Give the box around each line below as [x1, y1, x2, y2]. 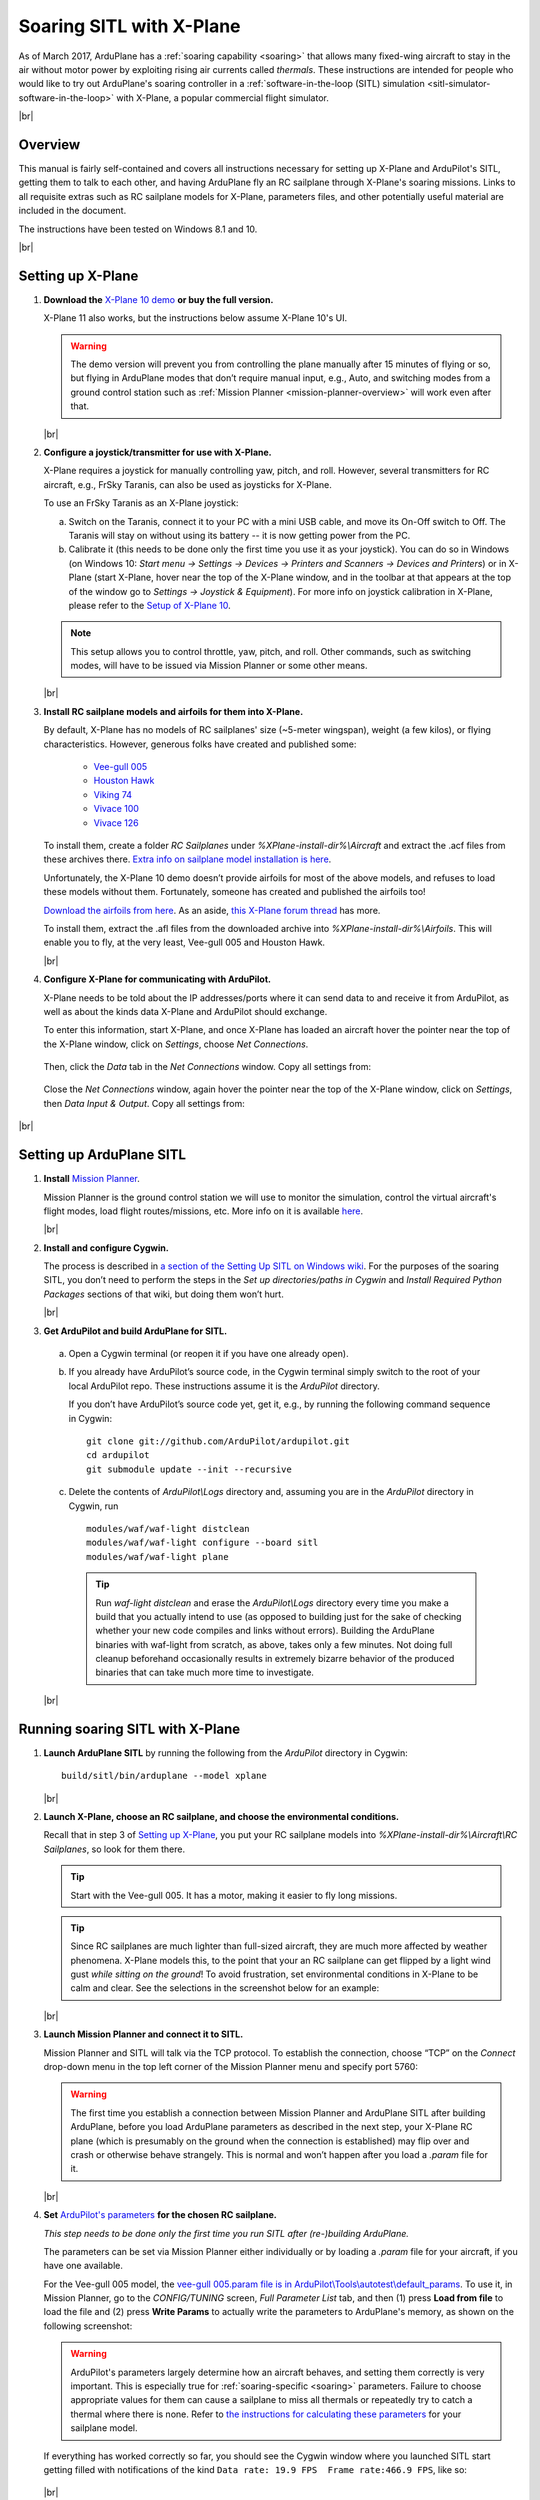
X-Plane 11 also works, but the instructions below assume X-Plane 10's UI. [43, 312, 348, 324]
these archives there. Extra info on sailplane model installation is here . [43, 853, 332, 865]
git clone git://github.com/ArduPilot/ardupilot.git [86, 1436, 350, 1447]
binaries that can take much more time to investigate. [95, 1666, 315, 1679]
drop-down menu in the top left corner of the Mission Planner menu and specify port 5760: [43, 2061, 419, 2073]
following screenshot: [43, 2320, 133, 2332]
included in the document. [18, 205, 127, 217]
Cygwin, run [68, 1500, 119, 1512]
